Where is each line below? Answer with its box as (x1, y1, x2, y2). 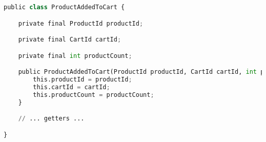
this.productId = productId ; (33, 76, 132, 83)
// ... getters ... (18, 115, 85, 123)
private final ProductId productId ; (18, 19, 144, 27)
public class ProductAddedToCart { (4, 4, 125, 11)
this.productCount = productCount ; (33, 91, 154, 98)
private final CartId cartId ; (18, 36, 121, 44)
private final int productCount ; (18, 52, 132, 59)
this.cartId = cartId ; (33, 83, 110, 91)
